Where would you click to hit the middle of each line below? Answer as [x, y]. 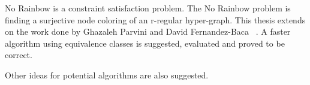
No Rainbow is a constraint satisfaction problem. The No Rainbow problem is [148, 8]
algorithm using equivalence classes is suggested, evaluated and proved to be [145, 43]
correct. [19, 55]
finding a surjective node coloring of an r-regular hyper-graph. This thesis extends [155, 19]
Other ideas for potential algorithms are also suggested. [107, 75]
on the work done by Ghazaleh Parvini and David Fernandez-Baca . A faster [148, 31]
